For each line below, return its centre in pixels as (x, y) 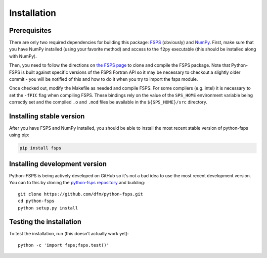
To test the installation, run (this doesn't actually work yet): (69, 234)
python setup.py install (48, 208)
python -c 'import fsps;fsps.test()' (64, 245)
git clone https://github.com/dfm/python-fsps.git (81, 194)
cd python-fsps (36, 201)
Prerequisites (30, 30)
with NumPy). (23, 56)
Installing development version (58, 164)
